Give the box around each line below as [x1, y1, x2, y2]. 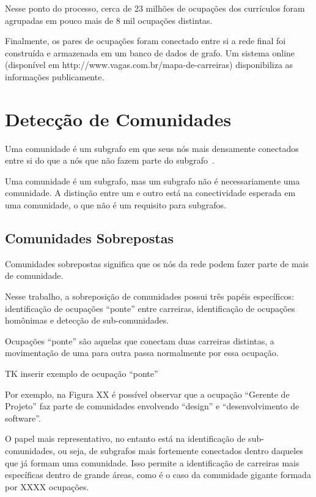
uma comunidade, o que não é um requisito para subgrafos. [5, 199, 227, 211]
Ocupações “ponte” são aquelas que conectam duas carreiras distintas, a [5, 334, 274, 347]
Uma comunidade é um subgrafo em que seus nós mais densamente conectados [5, 142, 299, 154]
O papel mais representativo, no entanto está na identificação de [5, 432, 246, 445]
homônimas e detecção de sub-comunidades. [5, 314, 169, 327]
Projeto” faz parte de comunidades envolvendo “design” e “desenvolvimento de [5, 400, 299, 412]
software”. [5, 411, 41, 424]
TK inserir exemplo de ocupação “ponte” [5, 367, 158, 380]
